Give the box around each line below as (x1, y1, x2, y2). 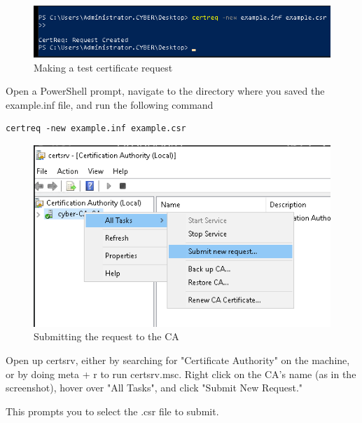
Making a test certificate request (34, 60, 173, 74)
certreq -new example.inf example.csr (6, 123, 186, 134)
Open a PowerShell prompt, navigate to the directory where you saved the (6, 83, 325, 98)
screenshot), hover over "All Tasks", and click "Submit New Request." (6, 380, 303, 395)
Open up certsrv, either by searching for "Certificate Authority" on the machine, (6, 352, 350, 367)
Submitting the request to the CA (34, 329, 179, 344)
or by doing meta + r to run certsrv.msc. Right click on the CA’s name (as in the (6, 366, 356, 381)
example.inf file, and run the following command (6, 97, 214, 112)
